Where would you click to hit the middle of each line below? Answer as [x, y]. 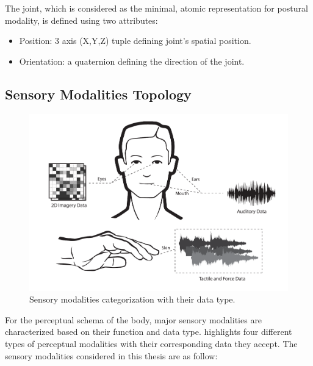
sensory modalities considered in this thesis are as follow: [111, 355]
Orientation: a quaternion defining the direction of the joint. [132, 61]
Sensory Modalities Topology [98, 94]
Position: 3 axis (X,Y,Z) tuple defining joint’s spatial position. [135, 41]
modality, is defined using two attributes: [81, 20]
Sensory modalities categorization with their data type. [132, 299]
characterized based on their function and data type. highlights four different [149, 332]
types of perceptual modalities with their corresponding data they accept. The [151, 344]
